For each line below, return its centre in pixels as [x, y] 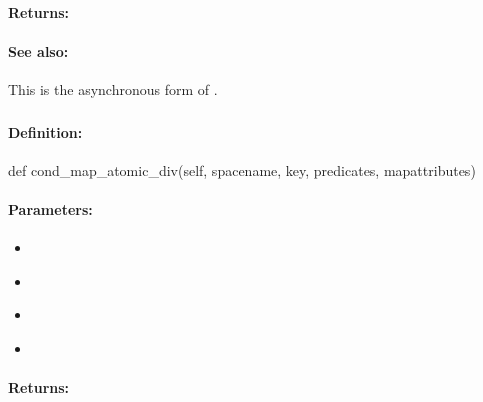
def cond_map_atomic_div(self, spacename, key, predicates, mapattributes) [242, 169]
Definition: [45, 131]
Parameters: [50, 208]
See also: [38, 50]
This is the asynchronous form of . [113, 88]
